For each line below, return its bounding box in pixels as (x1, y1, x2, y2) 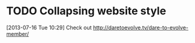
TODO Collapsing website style (6, 4, 167, 18)
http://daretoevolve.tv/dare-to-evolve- (93, 24, 189, 31)
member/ (6, 30, 29, 37)
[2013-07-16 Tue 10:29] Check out (6, 24, 92, 31)
